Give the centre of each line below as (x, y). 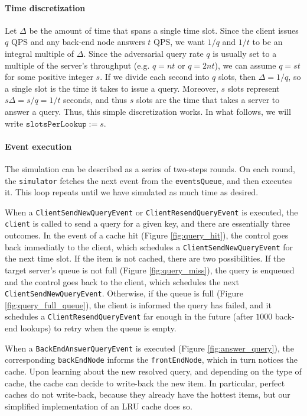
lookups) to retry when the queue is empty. (98, 328)
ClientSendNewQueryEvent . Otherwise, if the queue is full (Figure (124, 293)
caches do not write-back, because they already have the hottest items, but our (148, 394)
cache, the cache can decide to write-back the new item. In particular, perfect (145, 383)
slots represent (254, 88)
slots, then (237, 77)
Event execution (38, 146)
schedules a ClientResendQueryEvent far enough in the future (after (129, 316)
